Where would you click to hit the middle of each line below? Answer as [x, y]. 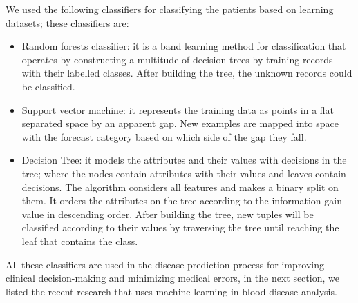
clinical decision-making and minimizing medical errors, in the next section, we [172, 278]
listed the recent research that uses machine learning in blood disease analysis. [171, 291]
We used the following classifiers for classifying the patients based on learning [170, 9]
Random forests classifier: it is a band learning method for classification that [184, 46]
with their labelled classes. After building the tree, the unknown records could [187, 73]
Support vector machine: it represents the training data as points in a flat [178, 109]
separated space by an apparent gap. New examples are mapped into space [180, 123]
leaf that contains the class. [80, 241]
